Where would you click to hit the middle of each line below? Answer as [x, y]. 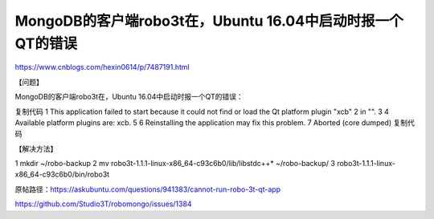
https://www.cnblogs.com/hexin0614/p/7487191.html [102, 67]
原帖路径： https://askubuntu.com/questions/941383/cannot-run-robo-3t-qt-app [148, 189]
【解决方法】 [36, 148]
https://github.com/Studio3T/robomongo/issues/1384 [103, 204]
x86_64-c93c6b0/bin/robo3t [62, 174]
